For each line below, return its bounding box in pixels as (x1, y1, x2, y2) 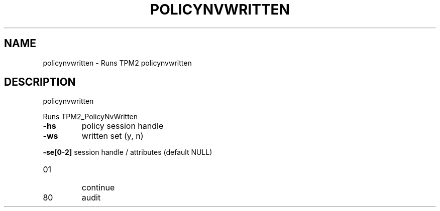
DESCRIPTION (4, 76, 76, 89)
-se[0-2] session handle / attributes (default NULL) (43, 148, 212, 157)
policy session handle (81, 121, 164, 131)
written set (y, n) (81, 131, 144, 141)
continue (81, 182, 115, 193)
